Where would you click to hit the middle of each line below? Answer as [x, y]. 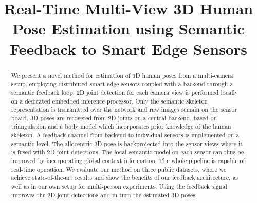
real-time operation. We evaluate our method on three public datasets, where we [119, 169]
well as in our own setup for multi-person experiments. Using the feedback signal [119, 186]
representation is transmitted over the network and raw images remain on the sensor [124, 109]
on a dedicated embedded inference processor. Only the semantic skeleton [109, 101]
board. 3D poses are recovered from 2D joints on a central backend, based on [114, 118]
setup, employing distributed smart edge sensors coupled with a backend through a [122, 84]
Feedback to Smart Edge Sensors [128, 48]
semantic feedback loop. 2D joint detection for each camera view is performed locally [125, 92]
